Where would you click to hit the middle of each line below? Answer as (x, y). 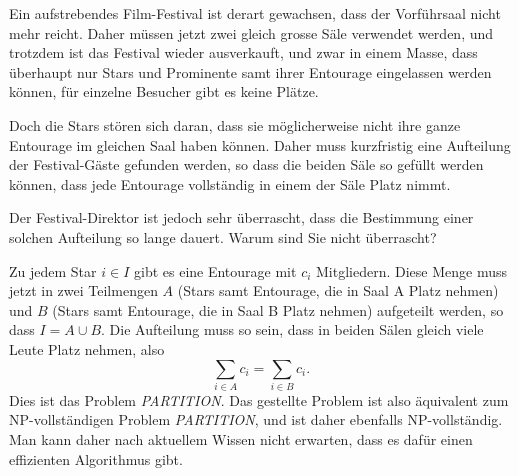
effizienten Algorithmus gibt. (96, 458)
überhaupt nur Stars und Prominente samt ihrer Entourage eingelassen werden (250, 71)
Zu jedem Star (53, 270)
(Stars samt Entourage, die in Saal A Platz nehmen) (338, 290)
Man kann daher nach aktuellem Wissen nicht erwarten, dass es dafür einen (241, 439)
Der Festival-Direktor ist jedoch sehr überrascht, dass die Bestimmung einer (241, 217)
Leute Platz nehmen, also (87, 348)
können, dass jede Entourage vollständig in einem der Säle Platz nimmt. (230, 183)
